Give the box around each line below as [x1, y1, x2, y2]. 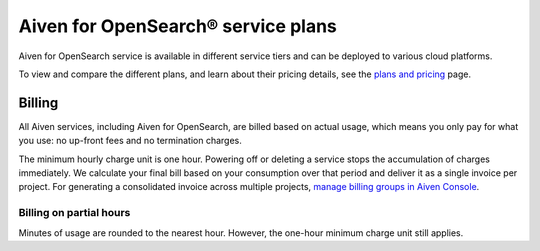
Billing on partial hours [18, 206, 131, 220]
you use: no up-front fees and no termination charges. [18, 135, 242, 147]
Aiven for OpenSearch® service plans [18, 15, 337, 37]
